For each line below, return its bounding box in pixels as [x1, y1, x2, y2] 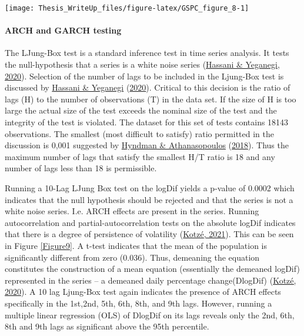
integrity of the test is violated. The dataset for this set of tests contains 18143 [5, 116, 289, 128]
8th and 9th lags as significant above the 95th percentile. [5, 320, 209, 332]
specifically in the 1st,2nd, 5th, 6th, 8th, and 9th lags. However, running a [5, 297, 272, 309]
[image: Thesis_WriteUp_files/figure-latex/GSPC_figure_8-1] [5, 4, 249, 12]
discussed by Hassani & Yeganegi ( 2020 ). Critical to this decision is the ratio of [5, 81, 290, 94]
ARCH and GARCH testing [5, 24, 122, 36]
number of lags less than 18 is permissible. [5, 162, 157, 174]
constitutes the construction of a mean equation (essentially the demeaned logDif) [5, 262, 300, 275]
